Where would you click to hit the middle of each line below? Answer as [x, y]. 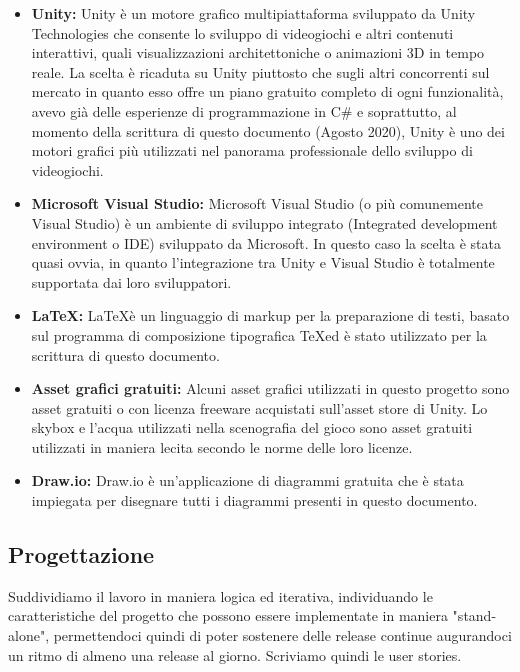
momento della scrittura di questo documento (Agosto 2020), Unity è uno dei [268, 130]
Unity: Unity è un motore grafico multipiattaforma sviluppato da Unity [253, 13]
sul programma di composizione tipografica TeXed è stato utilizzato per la [259, 334]
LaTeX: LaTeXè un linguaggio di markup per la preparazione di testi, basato [270, 315]
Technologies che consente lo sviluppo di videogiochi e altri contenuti [242, 32]
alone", [29, 635]
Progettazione [81, 554]
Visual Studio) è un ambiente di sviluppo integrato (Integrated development [264, 222]
